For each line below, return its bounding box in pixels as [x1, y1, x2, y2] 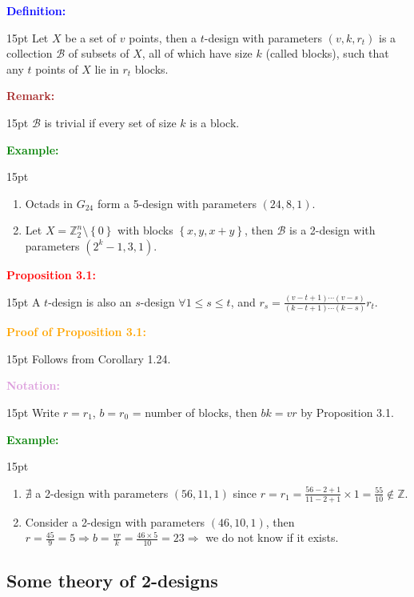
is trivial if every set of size [44, 114, 177, 130]
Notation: [6, 377, 60, 394]
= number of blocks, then [132, 403, 257, 420]
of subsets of [68, 45, 129, 62]
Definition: [6, 2, 66, 18]
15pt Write [6, 403, 60, 420]
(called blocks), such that [265, 45, 389, 62]
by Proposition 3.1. [301, 403, 394, 420]
